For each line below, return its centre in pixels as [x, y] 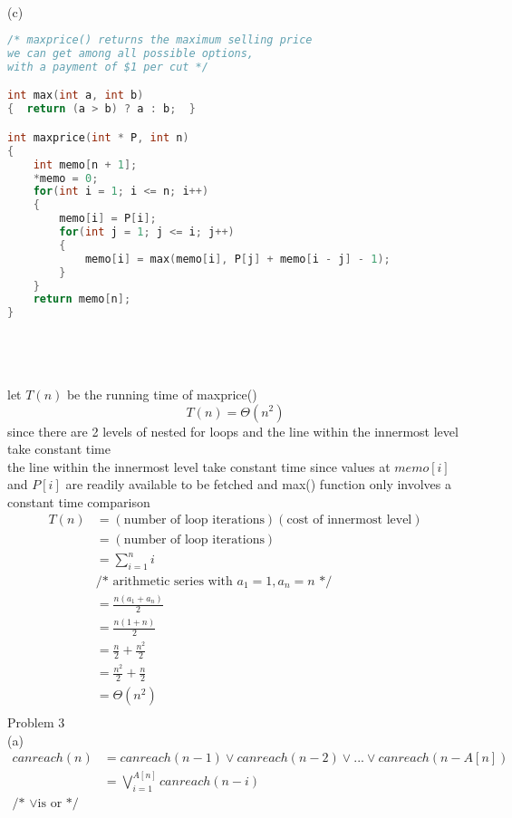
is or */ [58, 803]
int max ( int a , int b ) [76, 96]
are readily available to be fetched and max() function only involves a [259, 484]
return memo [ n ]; [82, 299]
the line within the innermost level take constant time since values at [199, 466]
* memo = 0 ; [66, 178]
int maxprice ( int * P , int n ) [98, 137]
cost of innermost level [349, 520]
